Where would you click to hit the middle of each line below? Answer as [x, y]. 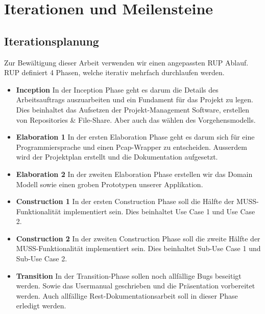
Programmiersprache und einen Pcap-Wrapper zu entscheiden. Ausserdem [131, 147]
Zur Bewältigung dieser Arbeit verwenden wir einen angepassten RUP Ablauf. [126, 62]
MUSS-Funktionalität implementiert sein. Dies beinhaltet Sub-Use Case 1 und [138, 248]
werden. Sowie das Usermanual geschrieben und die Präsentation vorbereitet [136, 286]
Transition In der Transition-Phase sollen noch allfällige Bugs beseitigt [129, 275]
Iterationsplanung [52, 41]
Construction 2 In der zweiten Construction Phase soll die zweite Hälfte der [138, 238]
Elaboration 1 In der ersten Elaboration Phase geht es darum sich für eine [135, 137]
